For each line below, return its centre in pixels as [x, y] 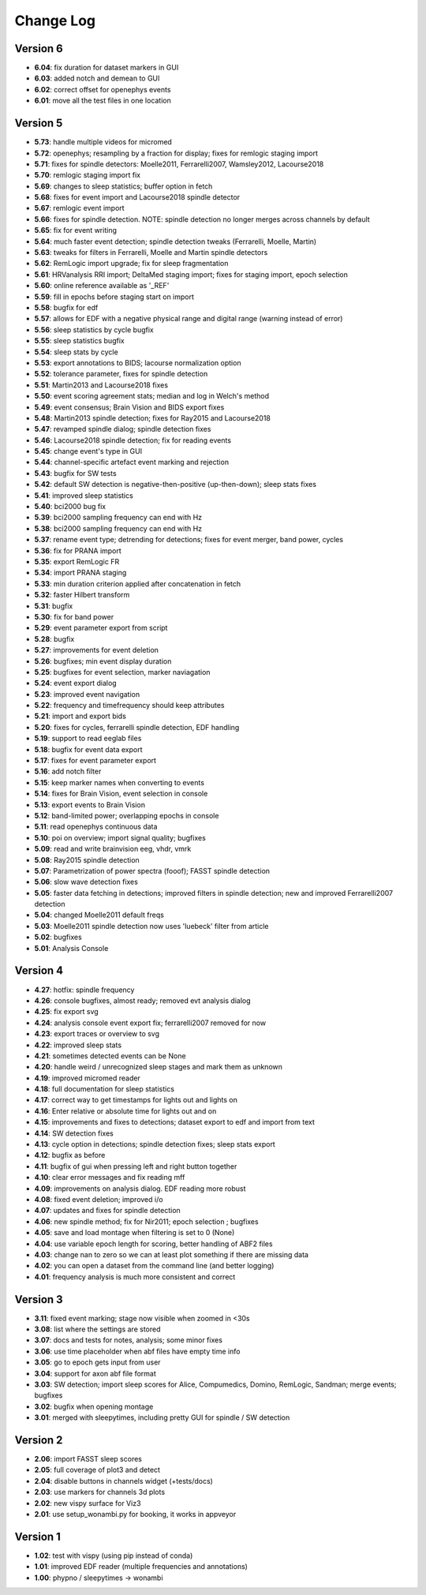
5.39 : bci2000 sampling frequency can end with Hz [118, 518]
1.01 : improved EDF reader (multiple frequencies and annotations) [141, 1567]
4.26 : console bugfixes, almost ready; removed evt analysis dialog [143, 1000]
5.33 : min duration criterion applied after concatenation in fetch [138, 583]
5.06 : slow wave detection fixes [86, 882]
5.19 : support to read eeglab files [88, 739]
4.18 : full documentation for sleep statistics [105, 1089]
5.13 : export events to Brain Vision [90, 804]
